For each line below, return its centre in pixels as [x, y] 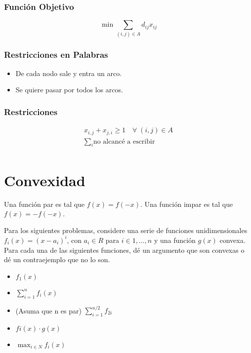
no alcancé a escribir [124, 141]
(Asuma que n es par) [48, 310]
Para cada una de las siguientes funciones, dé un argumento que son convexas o [124, 250]
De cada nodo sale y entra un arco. [69, 73]
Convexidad [45, 180]
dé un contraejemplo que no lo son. [57, 259]
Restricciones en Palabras [56, 55]
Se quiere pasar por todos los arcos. [69, 90]
